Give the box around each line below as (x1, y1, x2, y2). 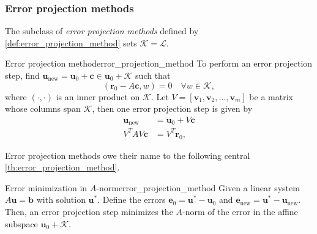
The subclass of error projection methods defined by (5, 24, 199, 37)
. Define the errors (97, 193, 166, 206)
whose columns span (5, 102, 81, 115)
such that (135, 69, 171, 81)
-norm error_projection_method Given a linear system (96, 181, 300, 194)
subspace (5, 217, 38, 230)
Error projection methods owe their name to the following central (5, 148, 250, 161)
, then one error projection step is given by (92, 102, 253, 115)
